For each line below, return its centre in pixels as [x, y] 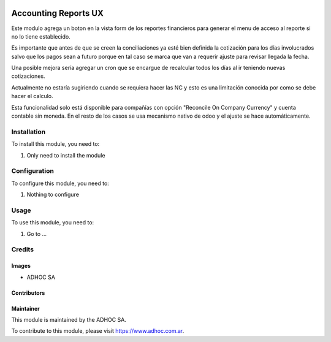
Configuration [33, 171]
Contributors [28, 293]
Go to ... [37, 234]
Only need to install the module [66, 155]
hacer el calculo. [32, 96]
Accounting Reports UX [57, 13]
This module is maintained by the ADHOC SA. [69, 319]
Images [21, 266]
